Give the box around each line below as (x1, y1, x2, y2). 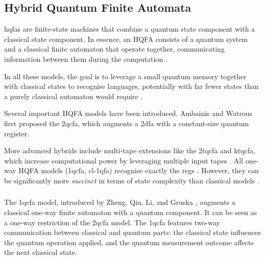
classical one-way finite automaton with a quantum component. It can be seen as (4, 207, 257, 218)
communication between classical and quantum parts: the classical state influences (4, 227, 261, 238)
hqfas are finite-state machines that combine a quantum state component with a (4, 23, 255, 34)
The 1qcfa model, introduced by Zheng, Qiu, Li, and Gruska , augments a (4, 197, 235, 207)
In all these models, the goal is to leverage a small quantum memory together (4, 70, 247, 81)
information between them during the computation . (4, 53, 167, 64)
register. (4, 128, 30, 138)
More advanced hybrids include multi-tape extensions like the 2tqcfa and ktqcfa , (4, 145, 255, 156)
